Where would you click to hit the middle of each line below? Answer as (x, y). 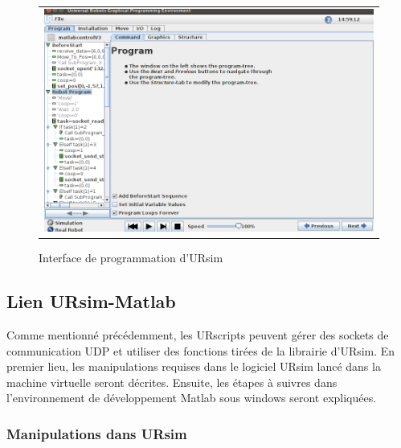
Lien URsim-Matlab (91, 301)
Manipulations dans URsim (97, 433)
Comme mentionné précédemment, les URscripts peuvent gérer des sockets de (198, 334)
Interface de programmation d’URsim (131, 258)
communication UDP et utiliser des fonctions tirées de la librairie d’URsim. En (201, 350)
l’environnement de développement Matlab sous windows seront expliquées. (192, 398)
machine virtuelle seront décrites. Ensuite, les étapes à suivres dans (172, 382)
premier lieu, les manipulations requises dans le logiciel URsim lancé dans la (194, 366)
